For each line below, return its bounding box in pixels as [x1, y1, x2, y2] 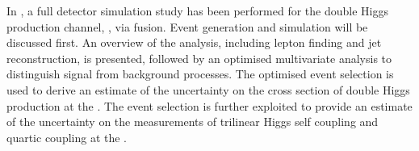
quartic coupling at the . [6, 128, 128, 145]
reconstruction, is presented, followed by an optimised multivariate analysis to [6, 49, 392, 66]
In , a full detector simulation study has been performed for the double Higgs [6, 2, 388, 19]
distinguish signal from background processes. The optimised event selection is [6, 65, 394, 82]
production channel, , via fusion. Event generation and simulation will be [6, 18, 368, 35]
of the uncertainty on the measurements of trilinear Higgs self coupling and [6, 113, 379, 130]
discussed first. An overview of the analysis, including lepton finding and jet [6, 34, 382, 51]
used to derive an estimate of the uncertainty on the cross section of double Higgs [6, 81, 410, 98]
